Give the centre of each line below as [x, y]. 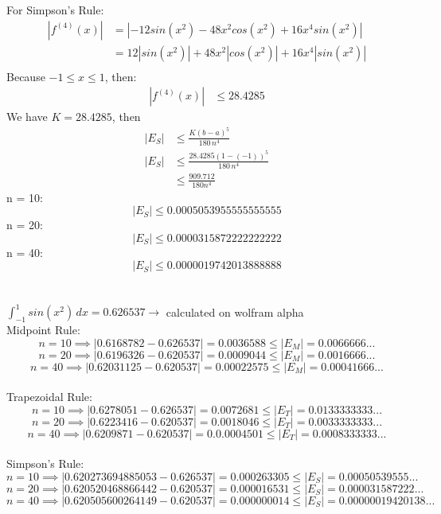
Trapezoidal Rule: [49, 397]
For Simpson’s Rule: [55, 10]
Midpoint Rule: [43, 329]
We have [27, 117]
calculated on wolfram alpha [235, 312]
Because [26, 76]
